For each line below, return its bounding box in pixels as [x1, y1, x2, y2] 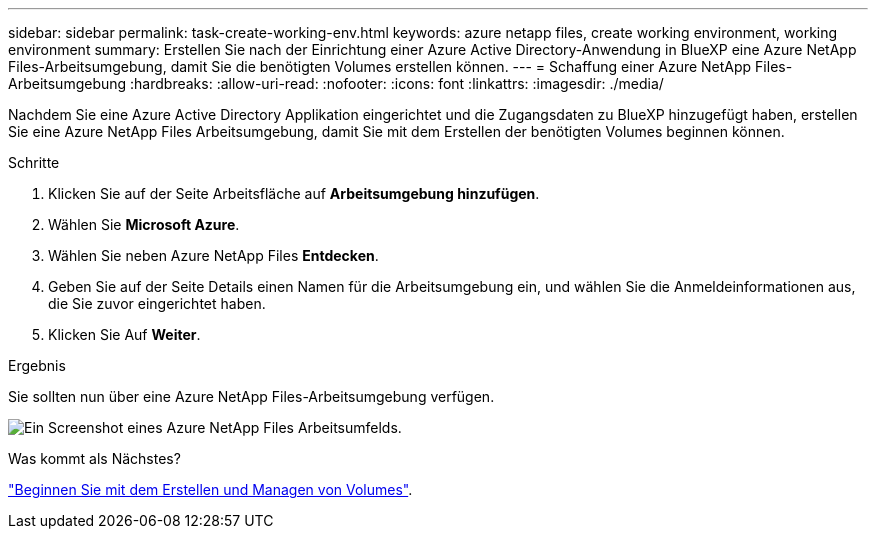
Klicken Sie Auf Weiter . [48, 326, 201, 343]
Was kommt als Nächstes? [8, 450, 181, 467]
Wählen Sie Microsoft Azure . [48, 216, 240, 233]
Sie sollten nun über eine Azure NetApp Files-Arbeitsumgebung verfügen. [8, 388, 495, 405]
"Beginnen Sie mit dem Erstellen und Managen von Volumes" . [8, 481, 413, 498]
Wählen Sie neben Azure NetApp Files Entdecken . [48, 247, 379, 264]
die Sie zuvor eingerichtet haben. [48, 295, 266, 312]
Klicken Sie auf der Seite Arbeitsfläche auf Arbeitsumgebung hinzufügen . [48, 185, 540, 202]
